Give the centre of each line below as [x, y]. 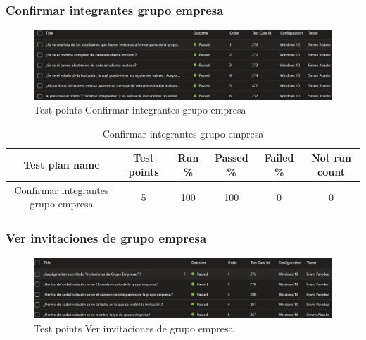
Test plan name [62, 165]
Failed [279, 158]
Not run [331, 158]
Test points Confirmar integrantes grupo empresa [140, 110]
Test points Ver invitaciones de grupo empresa [134, 328]
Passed [232, 158]
